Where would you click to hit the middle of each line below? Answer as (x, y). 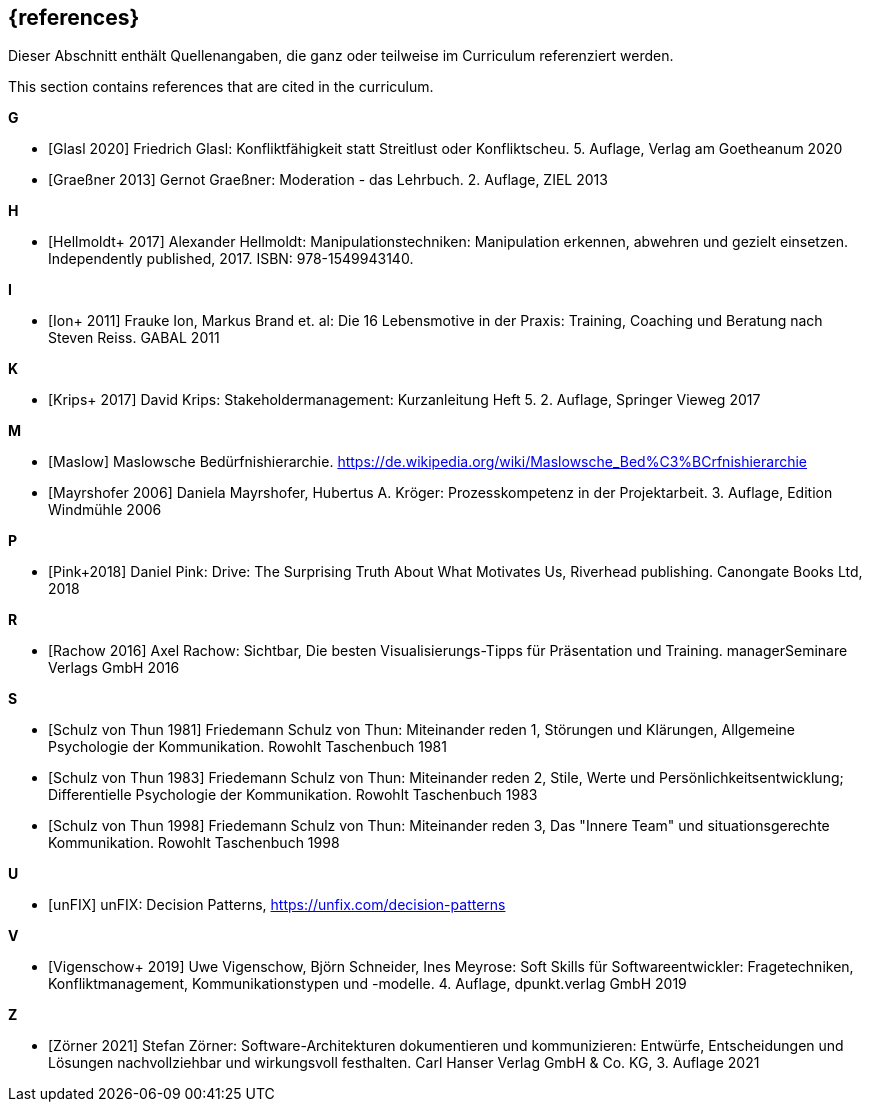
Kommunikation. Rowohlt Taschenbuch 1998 (194, 843)
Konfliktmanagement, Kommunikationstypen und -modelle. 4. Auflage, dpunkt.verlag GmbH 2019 (367, 984)
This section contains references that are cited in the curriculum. (221, 87)
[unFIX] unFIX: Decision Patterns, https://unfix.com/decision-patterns (277, 905)
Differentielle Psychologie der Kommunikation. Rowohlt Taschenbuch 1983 (293, 795)
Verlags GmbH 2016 (114, 668)
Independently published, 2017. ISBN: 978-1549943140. (231, 259)
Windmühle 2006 (105, 510)
